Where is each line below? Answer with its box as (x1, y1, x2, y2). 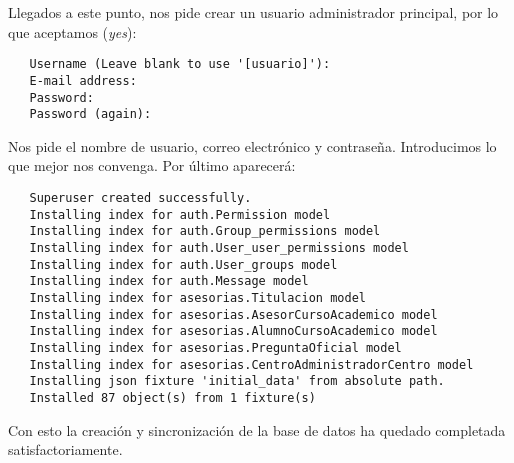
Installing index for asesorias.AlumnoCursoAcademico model (29, 324, 438, 339)
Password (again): (29, 107, 152, 122)
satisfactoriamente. (8, 439, 123, 460)
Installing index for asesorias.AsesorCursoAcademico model (29, 307, 438, 322)
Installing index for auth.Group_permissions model (29, 224, 381, 239)
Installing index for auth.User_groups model (29, 257, 338, 272)
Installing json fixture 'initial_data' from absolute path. (29, 374, 445, 389)
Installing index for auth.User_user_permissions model (29, 240, 409, 255)
